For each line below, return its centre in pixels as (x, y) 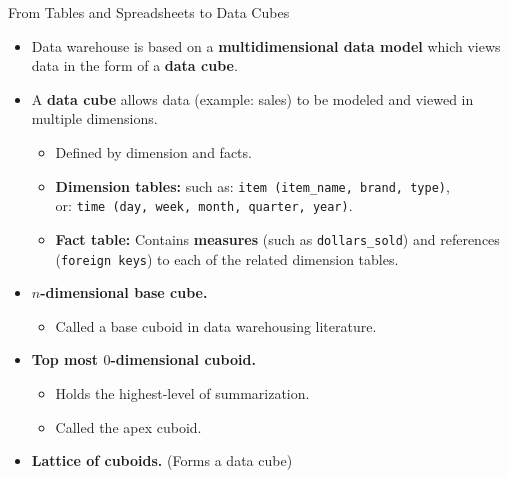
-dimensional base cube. (124, 292)
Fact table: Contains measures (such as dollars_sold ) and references (277, 238)
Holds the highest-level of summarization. (182, 392)
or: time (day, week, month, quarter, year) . (204, 205)
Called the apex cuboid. (128, 426)
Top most (65, 359)
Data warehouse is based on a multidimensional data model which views (266, 45)
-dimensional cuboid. (183, 359)
